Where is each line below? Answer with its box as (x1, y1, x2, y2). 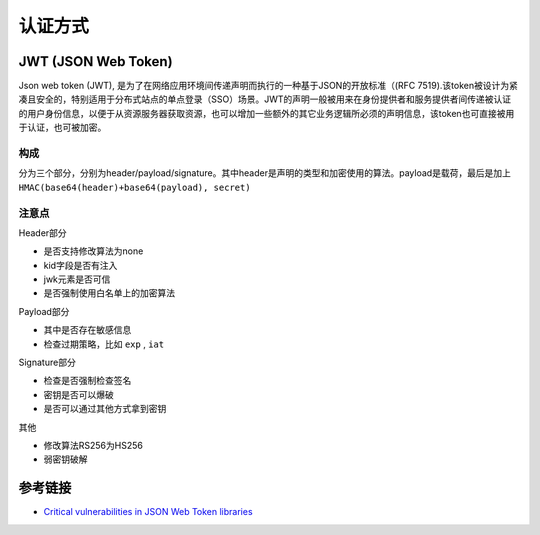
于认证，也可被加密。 (18, 121, 107, 134)
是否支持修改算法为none (43, 245, 144, 257)
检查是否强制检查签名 (43, 375, 132, 387)
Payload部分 (18, 305, 70, 317)
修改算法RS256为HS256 (43, 439, 144, 451)
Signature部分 (18, 356, 77, 369)
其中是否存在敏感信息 (43, 324, 132, 336)
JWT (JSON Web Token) (18, 53, 174, 70)
